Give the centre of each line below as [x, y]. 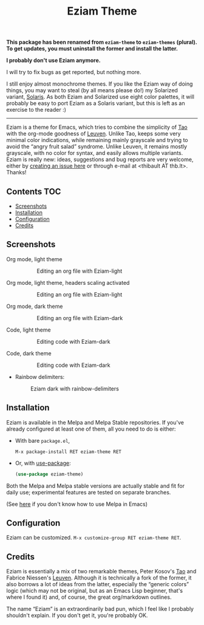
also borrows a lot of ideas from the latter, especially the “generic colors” [98, 584]
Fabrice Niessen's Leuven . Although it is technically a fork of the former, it [99, 578]
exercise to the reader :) [36, 110]
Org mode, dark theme [35, 306]
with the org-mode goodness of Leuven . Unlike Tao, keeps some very [93, 134]
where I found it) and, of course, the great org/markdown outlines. [89, 597]
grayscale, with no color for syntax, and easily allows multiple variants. [95, 153]
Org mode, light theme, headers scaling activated [68, 282]
